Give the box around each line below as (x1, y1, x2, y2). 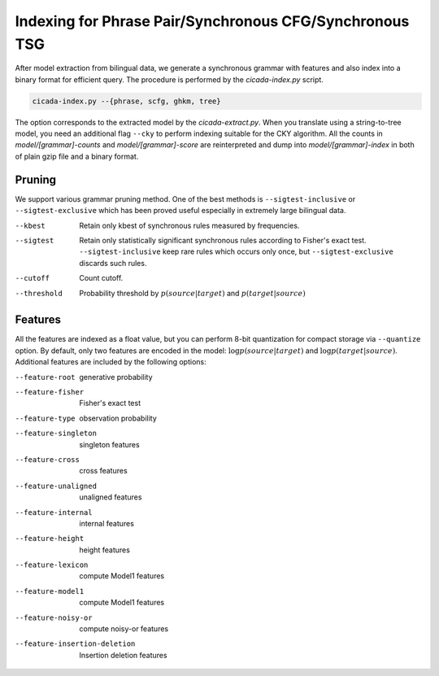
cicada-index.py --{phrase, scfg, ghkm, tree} (32, 96, 221, 106)
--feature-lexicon (15, 560, 89, 569)
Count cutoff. (79, 273, 124, 283)
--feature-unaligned (15, 481, 98, 491)
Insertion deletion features (79, 650, 167, 660)
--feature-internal (15, 508, 93, 517)
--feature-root (15, 373, 76, 382)
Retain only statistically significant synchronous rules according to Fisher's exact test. (79, 235, 367, 245)
